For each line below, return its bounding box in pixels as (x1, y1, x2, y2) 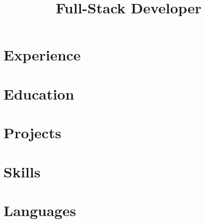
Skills (3, 161, 41, 181)
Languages (3, 200, 76, 220)
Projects (3, 122, 62, 143)
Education (3, 83, 74, 104)
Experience (3, 45, 81, 65)
